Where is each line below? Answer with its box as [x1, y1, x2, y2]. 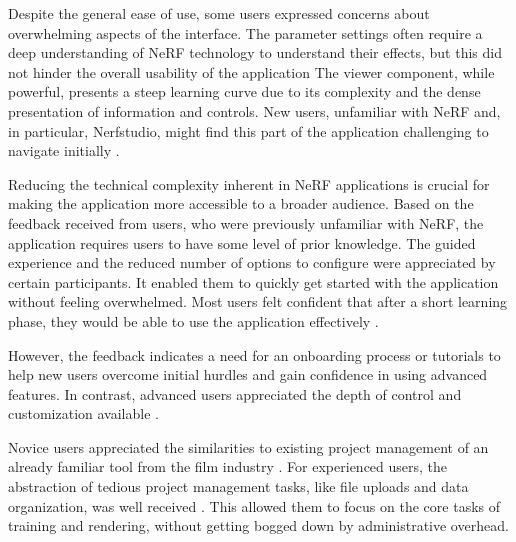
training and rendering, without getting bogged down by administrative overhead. [8, 515, 509, 536]
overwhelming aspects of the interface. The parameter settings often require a [8, 22, 483, 43]
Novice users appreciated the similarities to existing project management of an [8, 436, 489, 457]
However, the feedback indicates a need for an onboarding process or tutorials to [8, 344, 501, 365]
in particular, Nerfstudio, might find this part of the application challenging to [8, 120, 489, 141]
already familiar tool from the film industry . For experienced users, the [8, 456, 448, 477]
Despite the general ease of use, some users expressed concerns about [8, 3, 430, 23]
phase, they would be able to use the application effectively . [8, 310, 379, 331]
